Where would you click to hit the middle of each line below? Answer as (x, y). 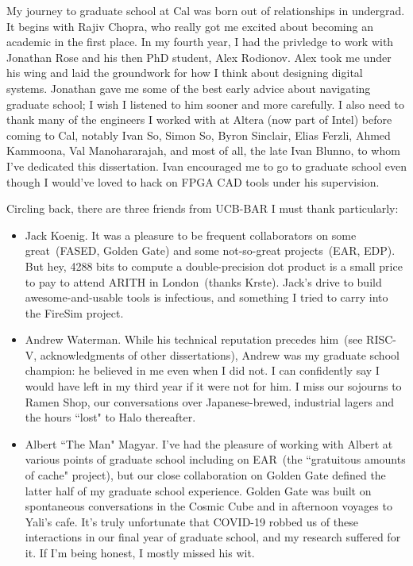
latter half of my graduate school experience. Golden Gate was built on (198, 490)
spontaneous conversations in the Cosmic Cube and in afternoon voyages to (208, 506)
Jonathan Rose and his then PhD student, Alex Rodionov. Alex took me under (199, 57)
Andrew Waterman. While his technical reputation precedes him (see (194, 339)
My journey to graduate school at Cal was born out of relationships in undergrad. (206, 10)
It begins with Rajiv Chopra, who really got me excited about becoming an (190, 26)
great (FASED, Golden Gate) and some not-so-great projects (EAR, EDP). (210, 250)
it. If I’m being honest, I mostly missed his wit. (140, 553)
